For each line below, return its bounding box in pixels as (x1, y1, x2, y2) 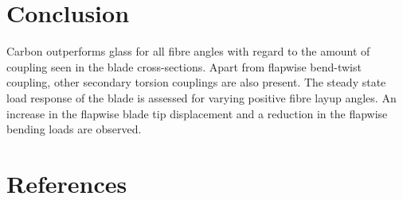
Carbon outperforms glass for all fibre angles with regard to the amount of (6, 43, 370, 60)
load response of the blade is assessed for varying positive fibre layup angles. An (6, 89, 397, 106)
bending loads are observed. (6, 121, 142, 137)
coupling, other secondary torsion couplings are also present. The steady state (6, 74, 386, 90)
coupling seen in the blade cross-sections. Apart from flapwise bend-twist (6, 58, 362, 75)
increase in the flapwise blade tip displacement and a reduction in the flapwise (6, 105, 388, 121)
